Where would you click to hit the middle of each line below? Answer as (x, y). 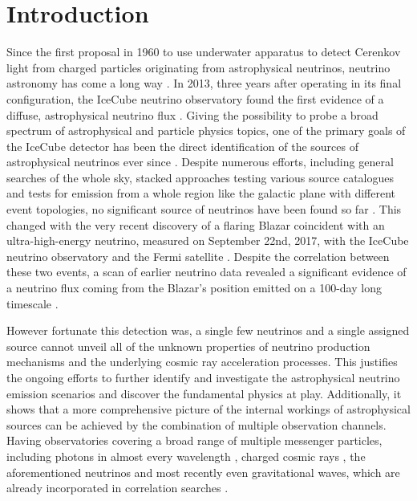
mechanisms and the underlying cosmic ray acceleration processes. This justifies (202, 362)
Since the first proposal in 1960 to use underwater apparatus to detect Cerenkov (204, 52)
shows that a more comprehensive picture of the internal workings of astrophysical (208, 409)
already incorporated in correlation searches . (117, 488)
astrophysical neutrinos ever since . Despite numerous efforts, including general (200, 162)
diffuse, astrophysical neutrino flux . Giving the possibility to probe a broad (192, 114)
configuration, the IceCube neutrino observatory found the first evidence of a (195, 98)
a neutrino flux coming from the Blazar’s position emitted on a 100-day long (194, 288)
